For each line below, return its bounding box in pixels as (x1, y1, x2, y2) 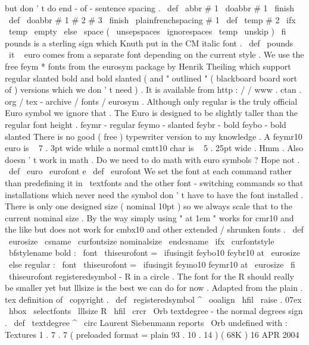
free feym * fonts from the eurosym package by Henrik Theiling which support (5, 59, 291, 72)
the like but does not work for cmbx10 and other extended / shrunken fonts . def (5, 223, 304, 236)
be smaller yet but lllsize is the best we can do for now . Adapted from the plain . (5, 281, 303, 294)
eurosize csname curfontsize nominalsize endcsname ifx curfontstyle (8, 234, 274, 247)
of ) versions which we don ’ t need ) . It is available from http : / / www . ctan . (5, 83, 302, 96)
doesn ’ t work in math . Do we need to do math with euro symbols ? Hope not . (5, 153, 300, 165)
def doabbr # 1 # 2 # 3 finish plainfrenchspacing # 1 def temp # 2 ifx (8, 13, 296, 26)
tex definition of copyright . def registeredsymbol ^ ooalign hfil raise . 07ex (5, 293, 302, 305)
